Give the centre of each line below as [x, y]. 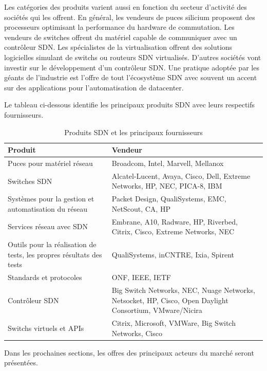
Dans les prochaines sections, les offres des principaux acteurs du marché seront [129, 352]
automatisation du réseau [47, 208]
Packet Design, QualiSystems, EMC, [169, 199]
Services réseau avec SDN [48, 226]
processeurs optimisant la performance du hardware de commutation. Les [119, 27]
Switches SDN [30, 181]
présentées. [21, 363]
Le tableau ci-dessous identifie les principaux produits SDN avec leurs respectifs [130, 105]
